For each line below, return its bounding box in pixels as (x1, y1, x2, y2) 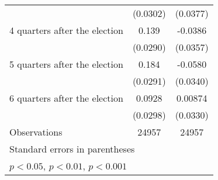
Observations (9, 125, 63, 139)
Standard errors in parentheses (9, 142, 135, 155)
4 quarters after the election (9, 23, 123, 37)
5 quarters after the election (9, 57, 123, 71)
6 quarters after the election (9, 91, 123, 105)
